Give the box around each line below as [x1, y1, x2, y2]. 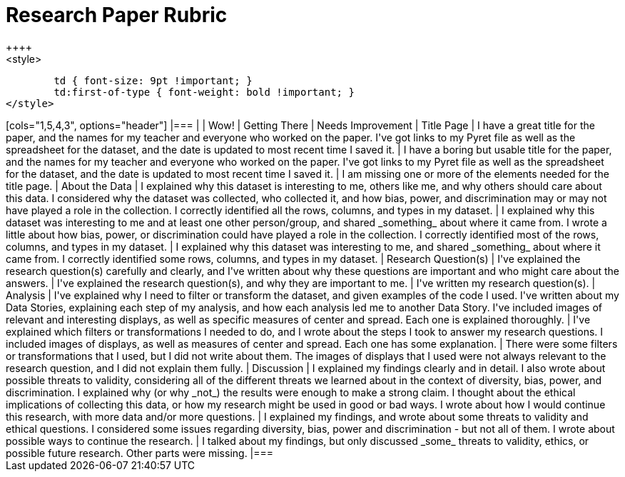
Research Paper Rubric [6, 3, 228, 27]
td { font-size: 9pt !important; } [54, 74, 253, 86]
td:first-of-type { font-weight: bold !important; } [54, 86, 355, 98]
